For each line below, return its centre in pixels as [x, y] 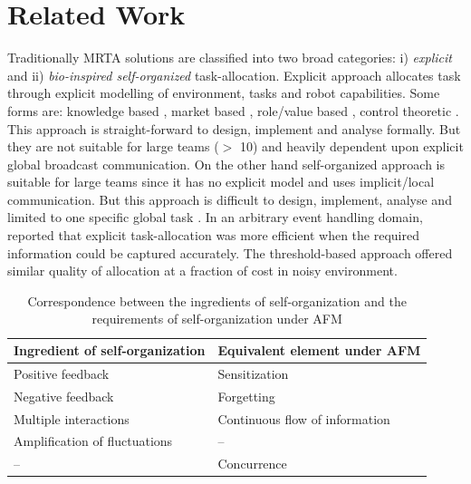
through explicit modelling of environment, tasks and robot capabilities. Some [224, 93]
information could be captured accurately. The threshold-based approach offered [230, 252]
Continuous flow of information [304, 418]
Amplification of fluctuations [93, 441]
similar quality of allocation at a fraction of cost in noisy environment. [202, 271]
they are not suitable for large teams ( [113, 146]
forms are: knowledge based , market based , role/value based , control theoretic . [233, 110]
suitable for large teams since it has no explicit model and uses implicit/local [221, 182]
